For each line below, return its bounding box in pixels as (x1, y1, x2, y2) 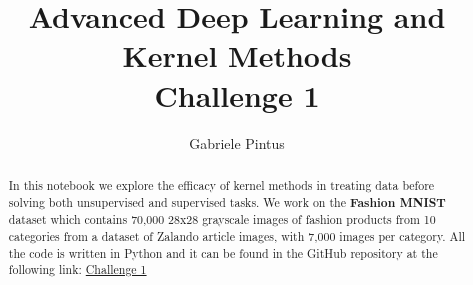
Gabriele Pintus (189, 132, 285, 153)
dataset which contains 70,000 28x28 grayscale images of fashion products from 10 (8, 211, 436, 228)
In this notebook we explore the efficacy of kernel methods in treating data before (8, 176, 435, 193)
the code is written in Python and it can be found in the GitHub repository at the (8, 244, 438, 261)
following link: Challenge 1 (8, 261, 147, 278)
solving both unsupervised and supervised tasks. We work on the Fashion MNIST (8, 193, 446, 211)
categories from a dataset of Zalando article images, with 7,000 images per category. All (8, 227, 465, 244)
